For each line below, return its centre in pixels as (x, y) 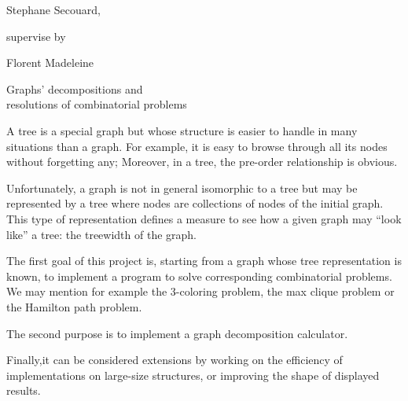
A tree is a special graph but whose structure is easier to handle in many (182, 130)
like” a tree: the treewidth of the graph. (102, 234)
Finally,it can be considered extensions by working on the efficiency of (175, 360)
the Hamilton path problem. (74, 306)
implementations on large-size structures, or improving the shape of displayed (193, 375)
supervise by (36, 36)
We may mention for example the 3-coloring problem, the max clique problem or (200, 291)
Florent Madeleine (50, 63)
